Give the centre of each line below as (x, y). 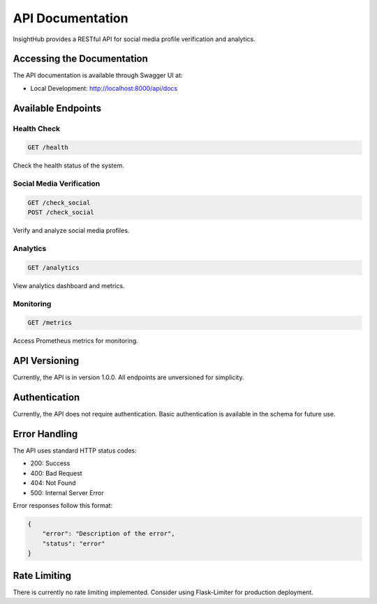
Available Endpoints (57, 108)
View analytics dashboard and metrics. (69, 285)
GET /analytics (53, 267)
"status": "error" (74, 543)
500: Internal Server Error (67, 492)
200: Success (50, 463)
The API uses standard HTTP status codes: (75, 451)
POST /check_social (61, 212)
